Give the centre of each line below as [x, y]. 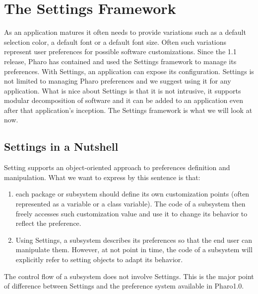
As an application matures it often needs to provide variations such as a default [125, 32]
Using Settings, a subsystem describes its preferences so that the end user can [134, 240]
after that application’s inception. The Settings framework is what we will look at [128, 110]
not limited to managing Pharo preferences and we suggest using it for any [118, 81]
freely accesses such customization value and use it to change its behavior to [131, 213]
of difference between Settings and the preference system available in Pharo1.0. [124, 286]
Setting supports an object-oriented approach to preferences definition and [117, 167]
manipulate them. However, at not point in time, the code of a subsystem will [134, 249]
